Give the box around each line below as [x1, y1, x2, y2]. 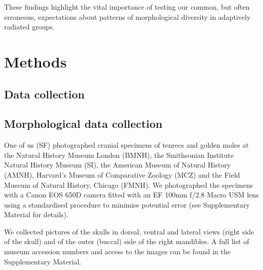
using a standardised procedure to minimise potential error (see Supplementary [4, 199, 250, 210]
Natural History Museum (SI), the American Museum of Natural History [4, 159, 231, 170]
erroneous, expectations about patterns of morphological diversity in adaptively [4, 11, 251, 22]
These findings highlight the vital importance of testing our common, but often [4, 2, 250, 12]
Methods [4, 51, 67, 72]
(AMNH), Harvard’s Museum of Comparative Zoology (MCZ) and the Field [4, 169, 240, 180]
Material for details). [4, 209, 68, 220]
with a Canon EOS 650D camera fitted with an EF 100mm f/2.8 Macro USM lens [4, 189, 259, 200]
